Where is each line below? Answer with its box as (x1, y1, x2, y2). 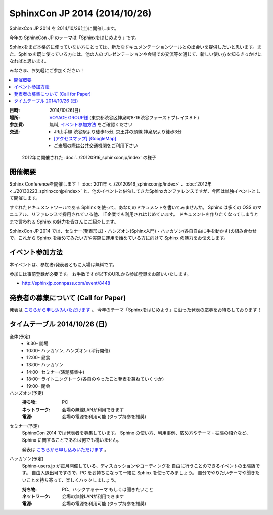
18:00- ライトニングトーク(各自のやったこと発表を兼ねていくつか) (26, 376, 164, 382)
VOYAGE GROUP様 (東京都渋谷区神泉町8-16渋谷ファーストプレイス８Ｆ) (49, 114, 199, 120)
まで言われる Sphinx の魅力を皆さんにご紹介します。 (9, 218, 119, 225)
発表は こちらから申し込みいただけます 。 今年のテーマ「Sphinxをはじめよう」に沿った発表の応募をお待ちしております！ (9, 307, 262, 313)
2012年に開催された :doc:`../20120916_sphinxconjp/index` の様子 (22, 154, 157, 160)
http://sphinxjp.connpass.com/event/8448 (22, 280, 111, 286)
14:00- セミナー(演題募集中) (26, 369, 85, 375)
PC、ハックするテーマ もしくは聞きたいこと (62, 486, 154, 492)
